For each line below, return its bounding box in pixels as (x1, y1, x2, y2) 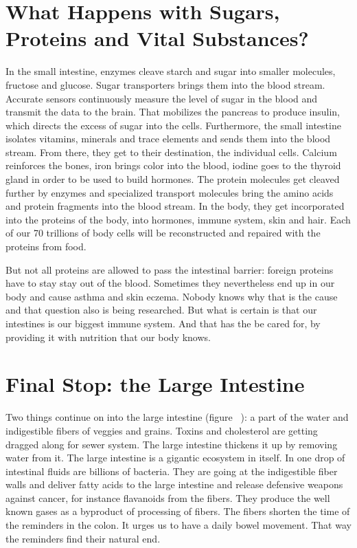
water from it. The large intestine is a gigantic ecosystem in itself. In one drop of (5, 450, 345, 465)
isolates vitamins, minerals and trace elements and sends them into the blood (5, 131, 331, 146)
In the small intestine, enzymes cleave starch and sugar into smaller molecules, (5, 64, 336, 78)
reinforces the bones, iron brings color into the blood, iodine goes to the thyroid (5, 158, 341, 173)
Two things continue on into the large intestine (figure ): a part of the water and (5, 410, 349, 424)
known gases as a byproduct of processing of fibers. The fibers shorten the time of (5, 504, 350, 518)
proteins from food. (5, 239, 87, 254)
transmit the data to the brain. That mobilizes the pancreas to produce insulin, (5, 105, 340, 119)
